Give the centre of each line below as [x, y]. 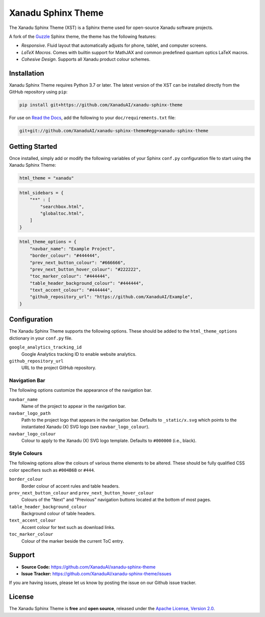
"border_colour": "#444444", [65, 256]
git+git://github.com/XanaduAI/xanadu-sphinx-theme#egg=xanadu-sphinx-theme [114, 131]
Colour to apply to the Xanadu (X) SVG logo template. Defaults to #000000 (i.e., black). [109, 441]
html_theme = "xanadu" [47, 178]
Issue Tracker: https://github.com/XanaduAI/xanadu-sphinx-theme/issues [96, 574]
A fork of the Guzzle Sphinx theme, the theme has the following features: [83, 36]
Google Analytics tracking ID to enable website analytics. [79, 354]
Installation [26, 73]
